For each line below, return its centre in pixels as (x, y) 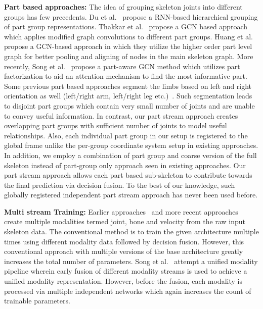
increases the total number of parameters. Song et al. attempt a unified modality (131, 261)
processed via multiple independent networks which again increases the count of (128, 291)
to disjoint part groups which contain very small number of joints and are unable (129, 105)
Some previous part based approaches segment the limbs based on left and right (128, 86)
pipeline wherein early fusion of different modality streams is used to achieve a (126, 271)
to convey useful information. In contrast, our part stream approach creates (121, 115)
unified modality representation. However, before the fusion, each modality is (123, 281)
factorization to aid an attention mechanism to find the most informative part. (126, 76)
